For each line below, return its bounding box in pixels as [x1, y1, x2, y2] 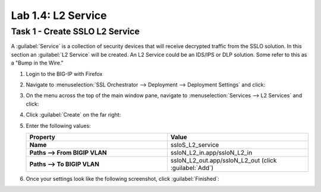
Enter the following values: [26, 122, 92, 129]
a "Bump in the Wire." [11, 59, 64, 66]
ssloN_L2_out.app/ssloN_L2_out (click [170, 156, 277, 164]
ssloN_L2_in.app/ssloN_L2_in [170, 148, 253, 156]
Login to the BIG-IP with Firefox [26, 70, 103, 77]
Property [29, 133, 56, 141]
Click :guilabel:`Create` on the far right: [26, 111, 121, 119]
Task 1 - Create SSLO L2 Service [11, 26, 140, 37]
